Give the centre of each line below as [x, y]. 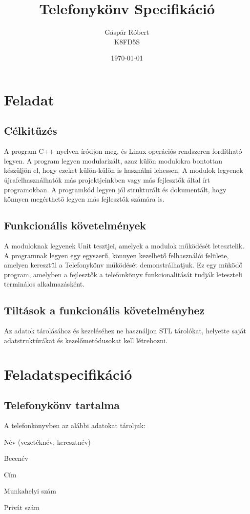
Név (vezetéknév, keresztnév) [47, 442]
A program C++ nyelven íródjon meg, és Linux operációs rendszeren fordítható [123, 151]
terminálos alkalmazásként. [44, 284]
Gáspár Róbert [127, 32]
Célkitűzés [31, 131]
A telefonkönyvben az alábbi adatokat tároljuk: [75, 425]
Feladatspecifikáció [68, 374]
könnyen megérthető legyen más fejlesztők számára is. [84, 199]
